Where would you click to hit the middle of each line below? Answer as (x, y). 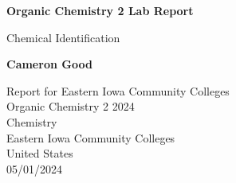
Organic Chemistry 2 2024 (71, 106)
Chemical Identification (63, 37)
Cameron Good (49, 64)
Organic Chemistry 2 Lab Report (100, 10)
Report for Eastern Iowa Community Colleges (118, 90)
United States (40, 153)
